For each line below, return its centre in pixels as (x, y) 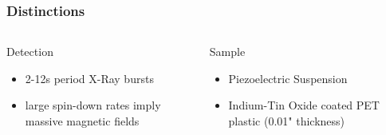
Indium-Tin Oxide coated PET (304, 105)
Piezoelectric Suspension (288, 78)
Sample (227, 52)
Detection (30, 52)
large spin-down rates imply (93, 105)
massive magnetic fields (82, 121)
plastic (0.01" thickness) (287, 121)
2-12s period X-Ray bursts (89, 78)
